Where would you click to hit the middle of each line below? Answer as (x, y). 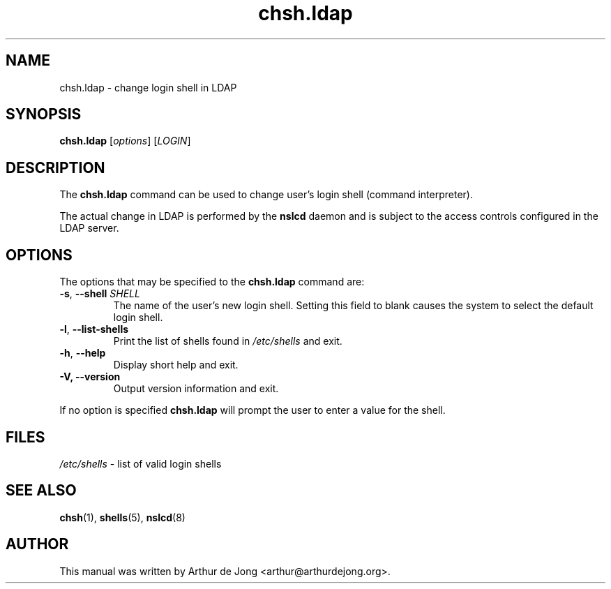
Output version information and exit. (196, 389)
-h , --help (83, 353)
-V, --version (90, 377)
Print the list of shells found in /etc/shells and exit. (228, 341)
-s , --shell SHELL (100, 294)
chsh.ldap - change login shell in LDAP (148, 87)
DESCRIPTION (55, 167)
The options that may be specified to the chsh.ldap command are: (212, 282)
